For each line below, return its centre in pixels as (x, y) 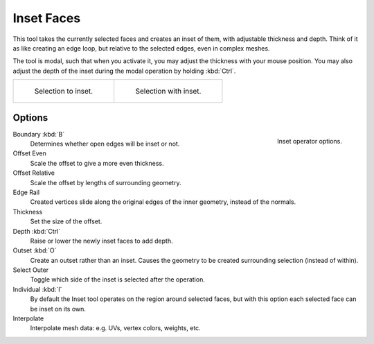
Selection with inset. (168, 92)
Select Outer (31, 270)
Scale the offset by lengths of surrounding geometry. (106, 182)
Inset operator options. (310, 141)
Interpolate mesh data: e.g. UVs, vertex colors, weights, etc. (115, 328)
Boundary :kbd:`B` (39, 134)
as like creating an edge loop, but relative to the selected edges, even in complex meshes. (141, 48)
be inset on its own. (58, 309)
